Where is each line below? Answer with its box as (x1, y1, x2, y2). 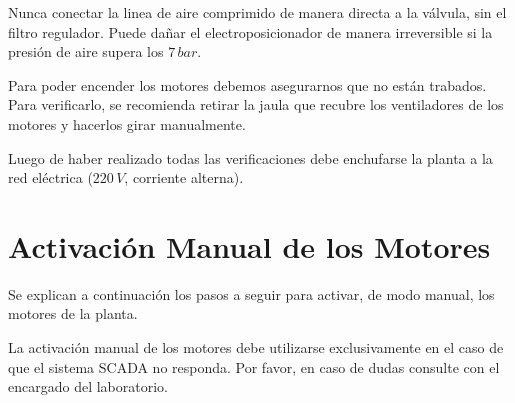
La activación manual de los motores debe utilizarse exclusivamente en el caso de (8, 337, 504, 358)
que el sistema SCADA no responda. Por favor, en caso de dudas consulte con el (8, 356, 500, 377)
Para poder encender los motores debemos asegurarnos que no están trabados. (8, 74, 487, 95)
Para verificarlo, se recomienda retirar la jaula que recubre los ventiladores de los (8, 94, 504, 115)
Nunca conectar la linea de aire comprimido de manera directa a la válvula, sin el (8, 2, 507, 22)
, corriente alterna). (124, 167, 244, 188)
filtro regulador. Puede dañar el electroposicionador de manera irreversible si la (8, 21, 493, 42)
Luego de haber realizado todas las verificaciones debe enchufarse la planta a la (8, 147, 493, 168)
